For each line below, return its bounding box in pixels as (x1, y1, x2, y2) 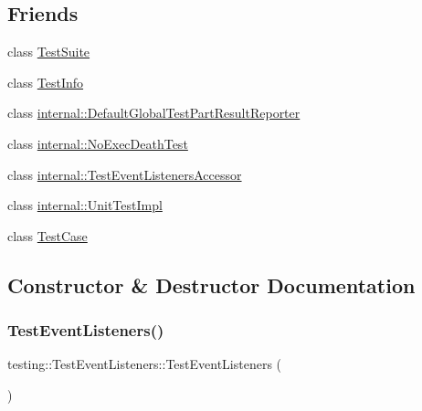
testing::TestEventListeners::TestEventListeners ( (7, 354, 282, 374)
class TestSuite (7, 42, 90, 61)
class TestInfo (7, 72, 84, 91)
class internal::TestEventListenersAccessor (7, 164, 242, 184)
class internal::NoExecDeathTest (7, 133, 188, 153)
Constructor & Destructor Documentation (7, 270, 416, 299)
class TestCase (7, 226, 88, 245)
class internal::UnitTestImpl (7, 195, 163, 215)
